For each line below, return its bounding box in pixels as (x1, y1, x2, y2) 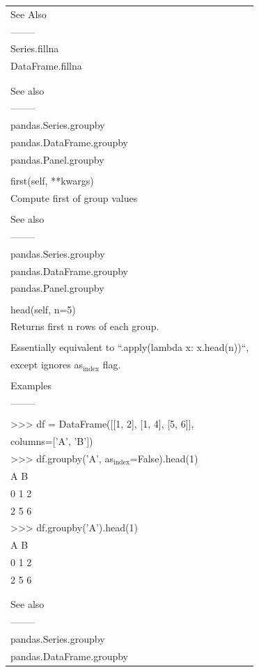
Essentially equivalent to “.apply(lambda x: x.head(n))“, (10, 340, 249, 354)
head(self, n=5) (10, 302, 76, 316)
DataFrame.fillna (10, 58, 82, 73)
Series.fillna (10, 41, 59, 56)
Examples (10, 378, 52, 393)
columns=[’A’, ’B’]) (10, 434, 93, 448)
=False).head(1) (129, 451, 198, 465)
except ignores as (10, 357, 84, 372)
